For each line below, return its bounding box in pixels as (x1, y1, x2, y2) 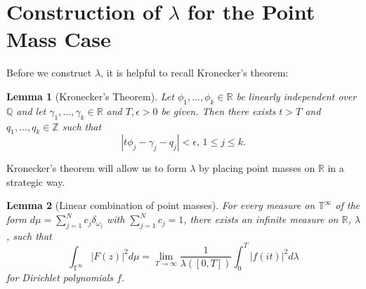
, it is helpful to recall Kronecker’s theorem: (100, 65, 289, 80)
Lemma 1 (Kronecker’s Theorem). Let (6, 88, 174, 103)
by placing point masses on (199, 161, 315, 175)
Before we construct (6, 65, 92, 80)
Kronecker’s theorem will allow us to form (6, 161, 187, 175)
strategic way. (6, 174, 65, 189)
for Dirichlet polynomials (6, 269, 113, 284)
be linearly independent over (236, 88, 357, 103)
